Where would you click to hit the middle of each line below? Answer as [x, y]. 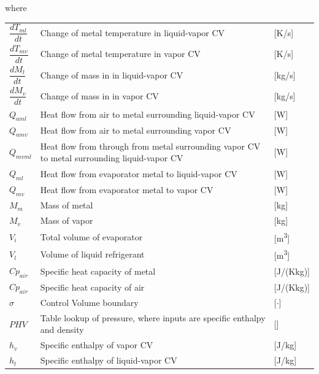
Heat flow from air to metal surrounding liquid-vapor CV [148, 114]
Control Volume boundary [89, 302]
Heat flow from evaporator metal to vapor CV [127, 189]
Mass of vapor [67, 220]
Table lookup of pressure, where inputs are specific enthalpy [153, 317]
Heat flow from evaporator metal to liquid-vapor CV [139, 173]
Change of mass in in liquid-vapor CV [112, 74]
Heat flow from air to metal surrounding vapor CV [136, 130]
